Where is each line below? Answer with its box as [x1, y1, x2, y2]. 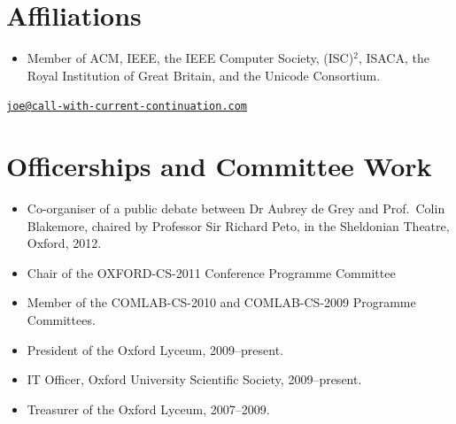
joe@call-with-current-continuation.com [6, 100, 248, 113]
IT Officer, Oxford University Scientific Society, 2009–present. [27, 370, 362, 389]
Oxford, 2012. [27, 234, 102, 252]
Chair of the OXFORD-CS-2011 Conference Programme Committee [27, 263, 396, 281]
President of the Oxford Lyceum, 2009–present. [27, 340, 284, 358]
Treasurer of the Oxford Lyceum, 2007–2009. [27, 399, 270, 418]
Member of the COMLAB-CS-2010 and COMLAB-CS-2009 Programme [27, 293, 416, 312]
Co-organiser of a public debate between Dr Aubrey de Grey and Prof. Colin [27, 199, 445, 218]
